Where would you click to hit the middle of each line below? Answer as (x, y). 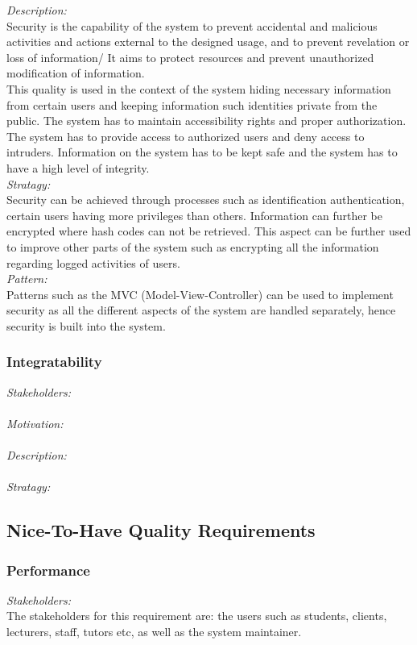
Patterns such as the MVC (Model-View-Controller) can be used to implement (200, 294)
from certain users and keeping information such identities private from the (192, 104)
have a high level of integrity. (78, 167)
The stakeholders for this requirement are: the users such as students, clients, (197, 616)
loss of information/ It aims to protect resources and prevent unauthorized (190, 57)
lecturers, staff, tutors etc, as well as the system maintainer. (154, 632)
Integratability (54, 362)
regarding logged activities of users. (93, 262)
